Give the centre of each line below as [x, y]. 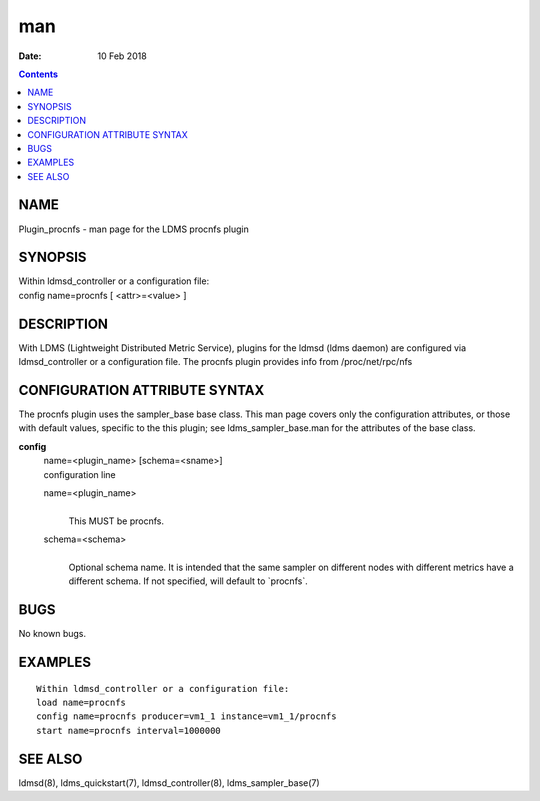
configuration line [80, 474]
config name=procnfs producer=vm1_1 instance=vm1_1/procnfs [186, 716]
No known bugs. [52, 634]
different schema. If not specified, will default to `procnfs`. [188, 581]
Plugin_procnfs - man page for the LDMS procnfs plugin [134, 229]
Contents [38, 74]
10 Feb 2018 [122, 56]
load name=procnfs [81, 703]
